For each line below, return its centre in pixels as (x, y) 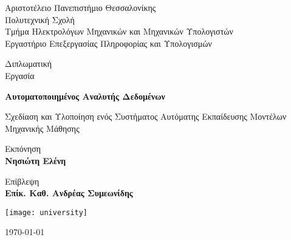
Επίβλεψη (22, 181)
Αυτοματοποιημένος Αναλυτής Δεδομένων (85, 96)
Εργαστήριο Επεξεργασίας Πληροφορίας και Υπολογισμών (108, 43)
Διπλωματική (29, 63)
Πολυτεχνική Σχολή (40, 19)
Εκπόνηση (23, 149)
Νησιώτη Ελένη (36, 160)
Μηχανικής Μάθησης (42, 128)
